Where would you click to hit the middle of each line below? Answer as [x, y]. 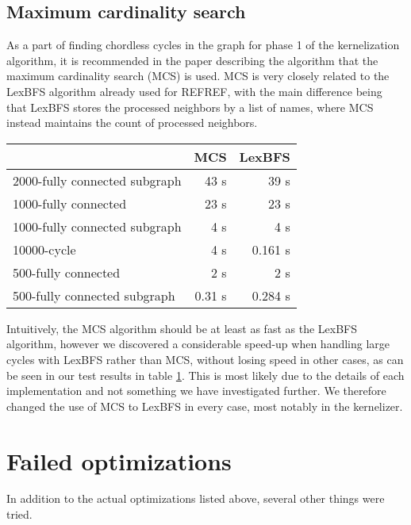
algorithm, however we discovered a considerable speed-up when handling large [198, 344]
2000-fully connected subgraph [97, 180]
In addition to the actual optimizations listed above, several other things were [196, 498]
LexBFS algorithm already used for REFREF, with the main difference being [194, 91]
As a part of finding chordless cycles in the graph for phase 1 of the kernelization [203, 45]
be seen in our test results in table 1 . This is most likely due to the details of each [205, 375]
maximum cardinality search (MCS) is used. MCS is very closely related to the [198, 76]
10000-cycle [44, 249]
